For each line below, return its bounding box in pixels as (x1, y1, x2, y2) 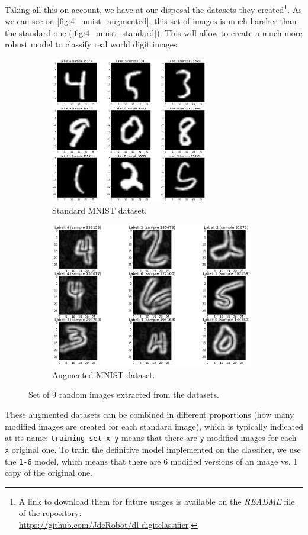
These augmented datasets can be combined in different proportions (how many (5, 408, 294, 421)
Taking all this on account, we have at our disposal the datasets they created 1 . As (5, 2, 302, 15)
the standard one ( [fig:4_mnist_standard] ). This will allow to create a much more (5, 26, 303, 38)
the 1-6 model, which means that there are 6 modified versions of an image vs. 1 (5, 455, 298, 467)
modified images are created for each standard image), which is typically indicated (5, 420, 303, 432)
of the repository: (18, 507, 82, 519)
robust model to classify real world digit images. (5, 38, 179, 50)
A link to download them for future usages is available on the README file (18, 495, 295, 507)
